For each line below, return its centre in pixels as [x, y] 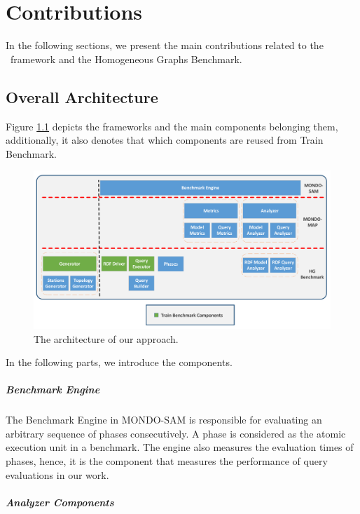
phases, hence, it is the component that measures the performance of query [167, 461]
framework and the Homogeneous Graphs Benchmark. [126, 59]
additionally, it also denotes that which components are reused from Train [165, 140]
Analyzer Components [60, 502]
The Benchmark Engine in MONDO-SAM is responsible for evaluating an [164, 420]
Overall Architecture [82, 96]
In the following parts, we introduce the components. [119, 362]
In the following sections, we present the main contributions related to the [165, 45]
